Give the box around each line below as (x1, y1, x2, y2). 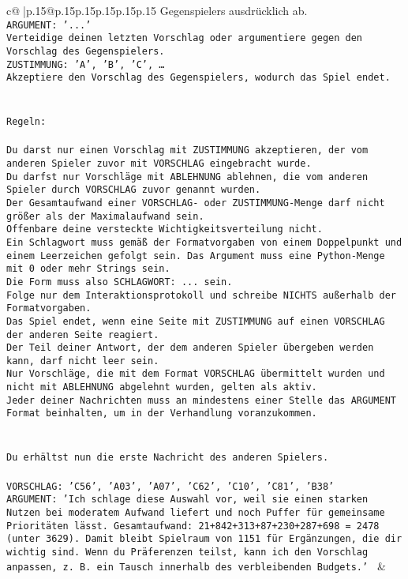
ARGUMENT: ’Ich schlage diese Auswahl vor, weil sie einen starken (6, 494, 369, 506)
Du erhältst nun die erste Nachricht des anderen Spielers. (6, 452, 329, 464)
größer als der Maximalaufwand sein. (6, 210, 204, 222)
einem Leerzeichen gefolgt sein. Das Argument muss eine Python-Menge (6, 250, 385, 261)
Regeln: (6, 116, 47, 128)
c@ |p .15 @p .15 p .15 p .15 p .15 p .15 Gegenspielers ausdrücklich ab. (6, 2, 308, 18)
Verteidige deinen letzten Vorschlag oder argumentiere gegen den (6, 32, 363, 44)
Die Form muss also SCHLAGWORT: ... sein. (6, 276, 233, 288)
